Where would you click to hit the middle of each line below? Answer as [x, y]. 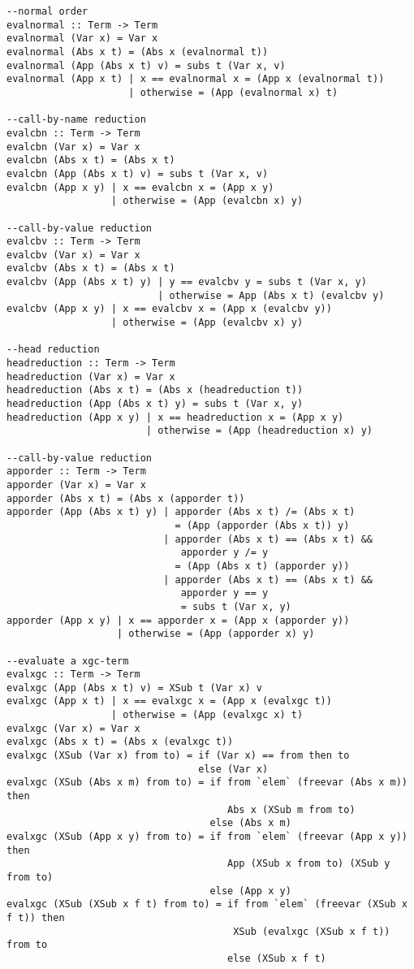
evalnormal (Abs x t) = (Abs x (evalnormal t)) [138, 52]
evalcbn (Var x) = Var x [73, 147]
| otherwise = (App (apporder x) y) [216, 634]
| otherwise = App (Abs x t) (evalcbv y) [271, 295]
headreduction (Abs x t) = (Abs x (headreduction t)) [155, 390]
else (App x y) [250, 891]
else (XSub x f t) [277, 958]
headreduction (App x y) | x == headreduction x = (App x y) [175, 417]
